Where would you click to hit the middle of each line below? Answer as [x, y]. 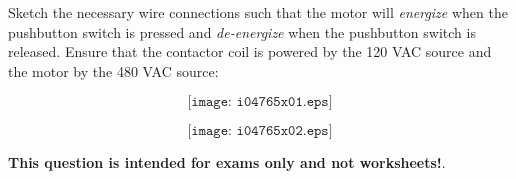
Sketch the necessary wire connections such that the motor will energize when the [258, 12]
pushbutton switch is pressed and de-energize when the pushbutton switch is [242, 31]
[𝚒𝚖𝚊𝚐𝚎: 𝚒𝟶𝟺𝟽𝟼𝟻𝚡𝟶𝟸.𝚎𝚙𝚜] [260, 131]
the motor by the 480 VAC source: [113, 70]
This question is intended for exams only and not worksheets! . [227, 162]
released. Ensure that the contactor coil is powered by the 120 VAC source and [250, 51]
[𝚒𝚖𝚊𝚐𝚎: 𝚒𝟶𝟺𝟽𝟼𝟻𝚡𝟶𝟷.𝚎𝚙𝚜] [260, 102]
